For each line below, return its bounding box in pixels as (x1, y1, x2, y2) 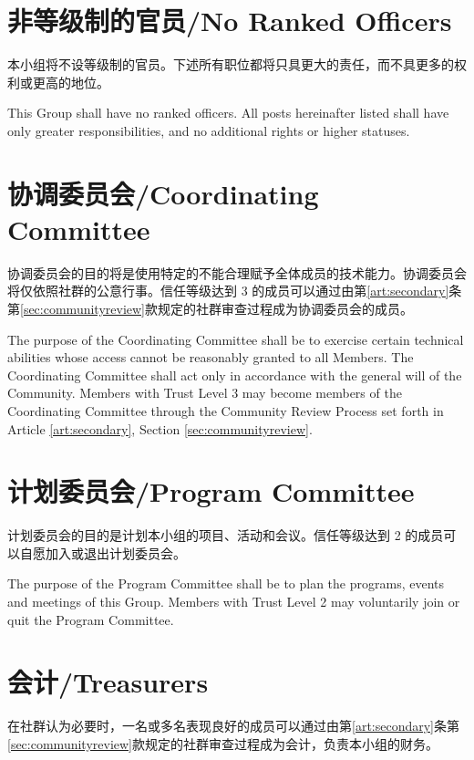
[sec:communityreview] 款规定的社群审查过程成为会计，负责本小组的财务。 (7, 734, 438, 753)
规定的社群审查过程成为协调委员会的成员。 (157, 299, 413, 318)
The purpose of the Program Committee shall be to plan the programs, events (7, 574, 445, 593)
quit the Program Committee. (7, 609, 174, 629)
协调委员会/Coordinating (7, 174, 319, 212)
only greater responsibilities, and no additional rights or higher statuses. (7, 120, 410, 140)
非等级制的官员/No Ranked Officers (7, 2, 452, 39)
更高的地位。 (32, 72, 109, 91)
